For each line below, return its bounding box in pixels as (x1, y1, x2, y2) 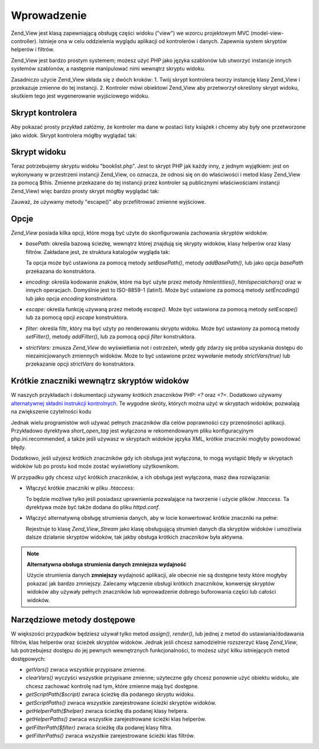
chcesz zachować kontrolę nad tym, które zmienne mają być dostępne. (25, 682, 199, 689)
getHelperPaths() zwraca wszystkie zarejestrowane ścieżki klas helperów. (25, 715, 207, 723)
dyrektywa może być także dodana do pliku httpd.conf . (25, 504, 161, 511)
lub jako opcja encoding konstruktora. (25, 295, 118, 302)
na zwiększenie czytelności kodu (11, 408, 92, 415)
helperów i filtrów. (11, 46, 54, 53)
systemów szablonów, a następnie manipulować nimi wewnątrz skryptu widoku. (11, 65, 206, 72)
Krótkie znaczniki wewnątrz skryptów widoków (11, 376, 189, 386)
